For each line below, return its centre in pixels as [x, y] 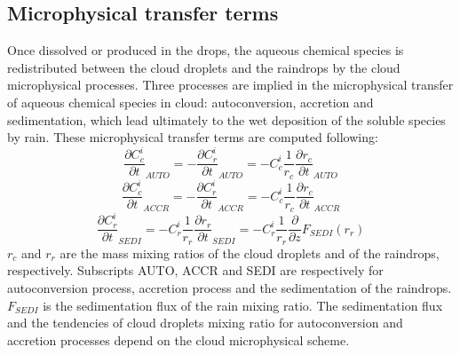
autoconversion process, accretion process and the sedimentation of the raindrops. [230, 288]
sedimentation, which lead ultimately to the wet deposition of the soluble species [226, 119]
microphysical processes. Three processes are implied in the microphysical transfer [230, 85]
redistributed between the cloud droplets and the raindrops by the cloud [204, 67]
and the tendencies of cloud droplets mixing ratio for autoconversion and [205, 323]
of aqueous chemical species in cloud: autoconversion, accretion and [190, 102]
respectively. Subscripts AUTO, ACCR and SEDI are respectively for [195, 270]
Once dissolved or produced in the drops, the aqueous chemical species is [206, 50]
